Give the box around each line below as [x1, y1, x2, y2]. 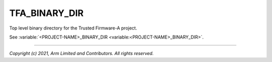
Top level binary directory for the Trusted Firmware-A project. [9, 25, 138, 31]
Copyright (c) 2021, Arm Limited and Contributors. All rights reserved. [9, 50, 154, 56]
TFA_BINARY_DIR [9, 7, 84, 18]
